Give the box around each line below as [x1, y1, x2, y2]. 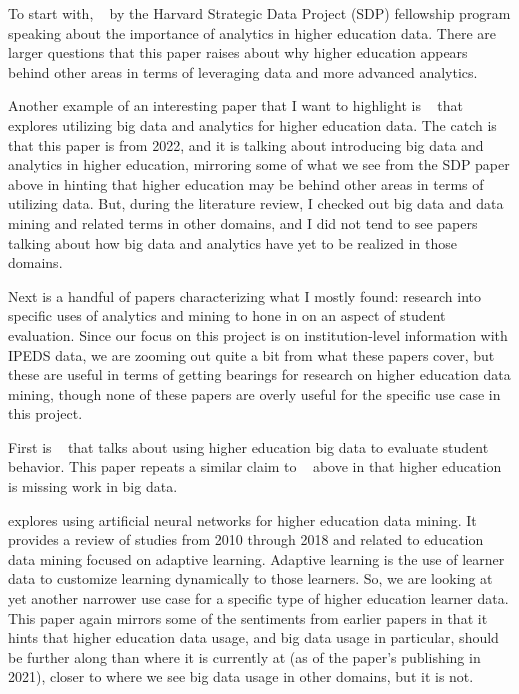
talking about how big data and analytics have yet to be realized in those [8, 232, 457, 253]
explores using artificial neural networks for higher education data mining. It [8, 509, 477, 530]
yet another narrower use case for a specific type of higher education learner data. [8, 588, 509, 609]
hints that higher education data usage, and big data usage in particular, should [8, 627, 499, 648]
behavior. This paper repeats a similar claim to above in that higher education [8, 456, 502, 477]
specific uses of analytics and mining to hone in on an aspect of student [8, 305, 446, 326]
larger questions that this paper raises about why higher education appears [8, 42, 468, 63]
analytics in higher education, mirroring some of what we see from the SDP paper [8, 154, 510, 175]
